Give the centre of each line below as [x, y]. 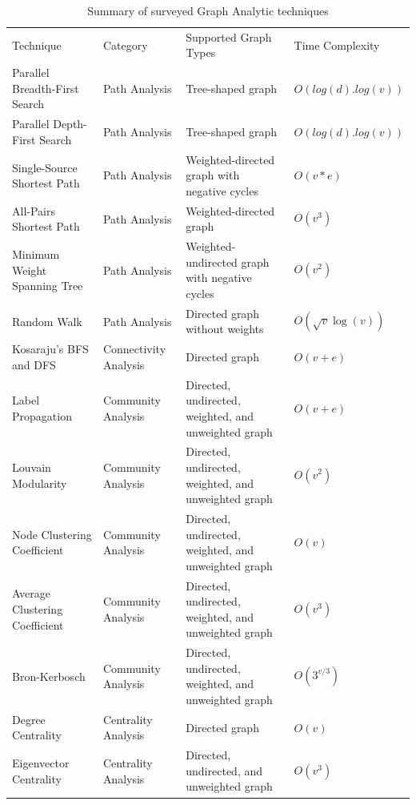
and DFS [34, 364]
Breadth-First [46, 88]
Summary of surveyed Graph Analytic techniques [208, 10]
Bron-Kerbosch [49, 676]
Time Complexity [337, 44]
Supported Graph [229, 36]
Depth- [70, 124]
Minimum [36, 254]
